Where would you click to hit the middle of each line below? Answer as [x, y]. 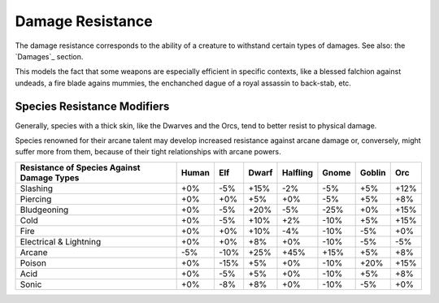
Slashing [36, 188]
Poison [33, 262]
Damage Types [50, 177]
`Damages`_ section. [49, 56]
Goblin [373, 172]
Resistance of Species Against [80, 167]
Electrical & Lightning [61, 241]
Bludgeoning [44, 210]
